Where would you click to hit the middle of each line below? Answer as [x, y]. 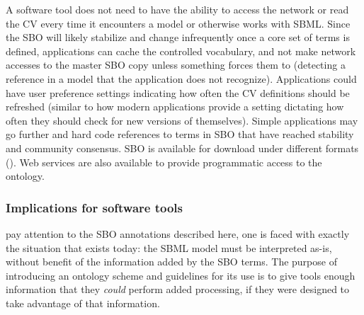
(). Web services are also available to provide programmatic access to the [164, 162]
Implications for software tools [94, 207]
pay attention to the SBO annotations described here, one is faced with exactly [178, 233]
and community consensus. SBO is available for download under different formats [182, 148]
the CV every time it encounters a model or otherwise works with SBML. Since [178, 23]
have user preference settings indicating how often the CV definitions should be [178, 92]
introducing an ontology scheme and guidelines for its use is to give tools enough [181, 275]
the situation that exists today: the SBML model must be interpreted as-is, [169, 247]
